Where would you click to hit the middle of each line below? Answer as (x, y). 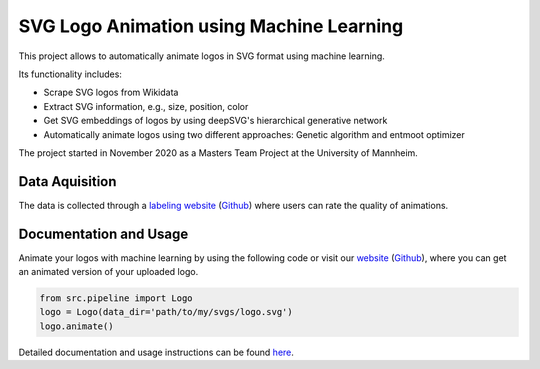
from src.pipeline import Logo (116, 298)
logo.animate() (76, 326)
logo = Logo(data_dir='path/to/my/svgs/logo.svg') (166, 312)
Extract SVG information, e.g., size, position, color (146, 106)
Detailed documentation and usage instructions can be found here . (156, 352)
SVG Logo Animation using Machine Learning (211, 26)
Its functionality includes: (70, 74)
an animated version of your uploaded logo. (108, 272)
